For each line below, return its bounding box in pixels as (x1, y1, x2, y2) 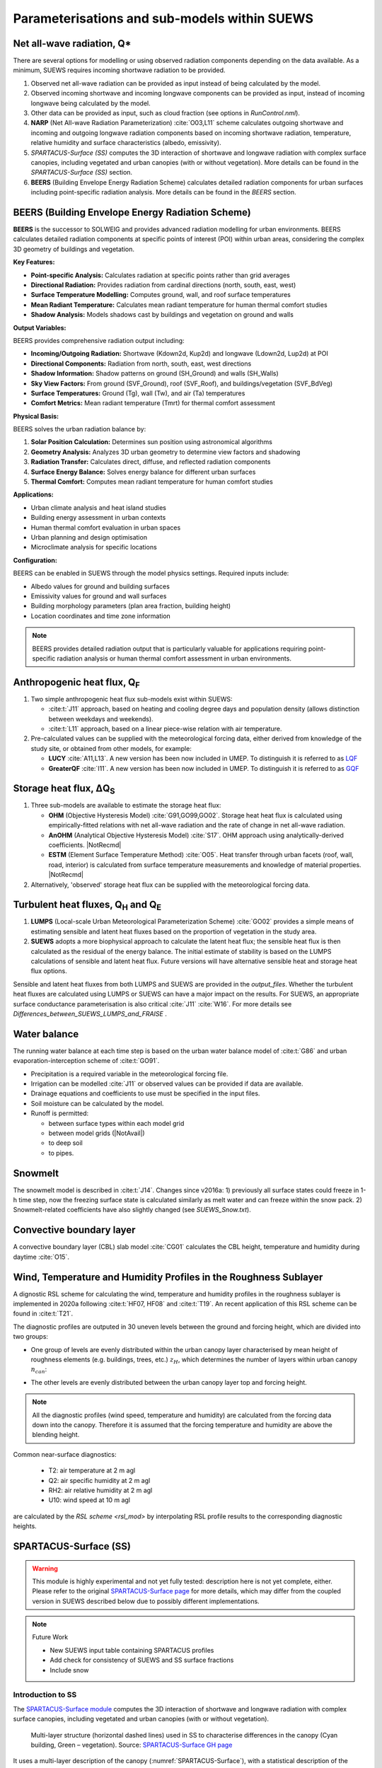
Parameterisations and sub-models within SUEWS (13, 11, 314, 26)
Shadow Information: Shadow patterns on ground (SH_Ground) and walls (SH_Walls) (30, 369, 279, 378)
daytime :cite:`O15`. (13, 1252, 70, 1261)
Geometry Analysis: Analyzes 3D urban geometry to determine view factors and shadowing (30, 448, 301, 456)
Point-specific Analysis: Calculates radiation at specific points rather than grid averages (30, 271, 290, 279)
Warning (32, 1564, 58, 1573)
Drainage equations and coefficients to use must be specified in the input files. (30, 1089, 260, 1098)
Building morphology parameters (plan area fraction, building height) (30, 602, 231, 610)
